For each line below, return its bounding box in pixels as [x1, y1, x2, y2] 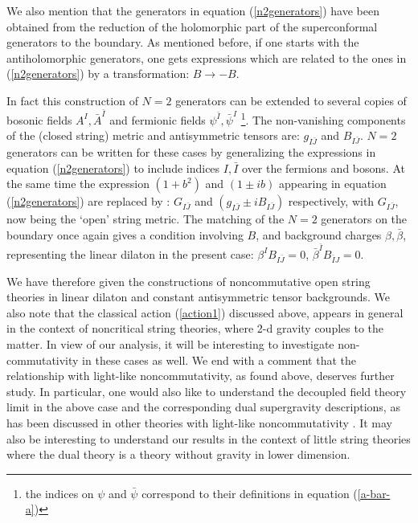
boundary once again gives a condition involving [6, 227, 244, 243]
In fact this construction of [6, 92, 138, 108]
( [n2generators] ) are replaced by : [6, 193, 170, 210]
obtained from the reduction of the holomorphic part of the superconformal [6, 18, 378, 35]
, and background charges [256, 227, 382, 243]
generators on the [321, 210, 408, 227]
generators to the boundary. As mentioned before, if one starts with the [6, 34, 359, 51]
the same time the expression [6, 175, 150, 192]
